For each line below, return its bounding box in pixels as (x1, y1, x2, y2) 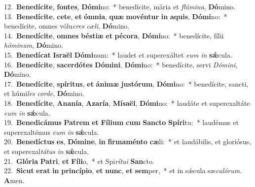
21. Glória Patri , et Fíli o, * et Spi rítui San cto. (4, 156, 154, 166)
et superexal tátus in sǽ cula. (4, 146, 89, 156)
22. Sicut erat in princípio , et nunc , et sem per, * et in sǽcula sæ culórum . (4, 165, 242, 176)
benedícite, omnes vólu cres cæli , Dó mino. (4, 21, 130, 31)
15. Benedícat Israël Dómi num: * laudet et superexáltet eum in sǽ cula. (4, 49, 232, 60)
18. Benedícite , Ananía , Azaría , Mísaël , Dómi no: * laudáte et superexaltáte (4, 97, 250, 108)
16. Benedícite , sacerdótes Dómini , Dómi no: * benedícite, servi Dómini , (4, 59, 238, 69)
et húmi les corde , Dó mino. (4, 88, 84, 98)
